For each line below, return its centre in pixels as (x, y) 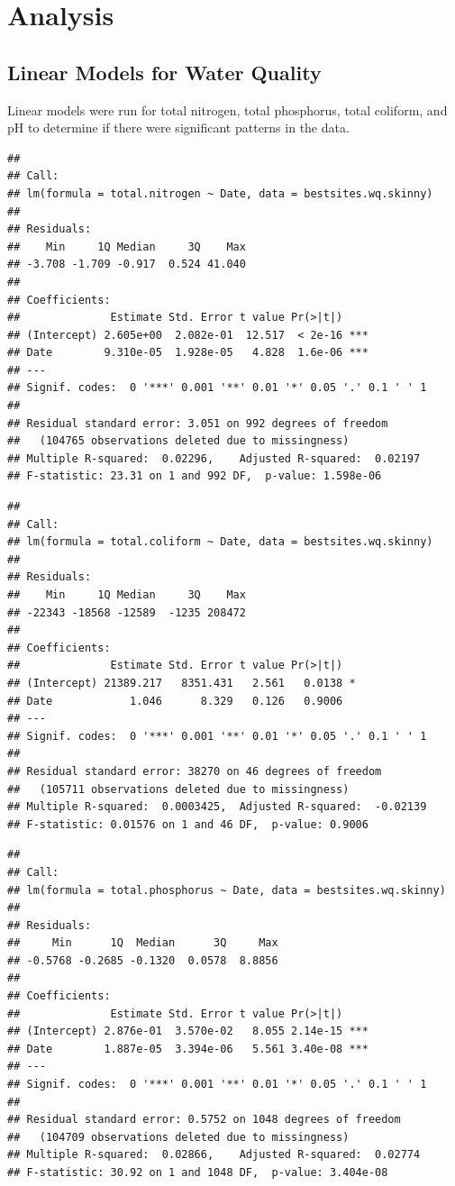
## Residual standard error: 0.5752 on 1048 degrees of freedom (204, 1120)
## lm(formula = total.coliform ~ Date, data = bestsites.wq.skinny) (220, 542)
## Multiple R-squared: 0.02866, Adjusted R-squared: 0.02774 (214, 1155)
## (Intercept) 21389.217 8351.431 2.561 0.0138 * (182, 683)
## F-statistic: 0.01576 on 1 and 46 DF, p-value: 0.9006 (188, 824)
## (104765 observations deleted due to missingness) (178, 441)
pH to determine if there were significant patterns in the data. (178, 128)
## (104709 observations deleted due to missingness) (178, 1137)
